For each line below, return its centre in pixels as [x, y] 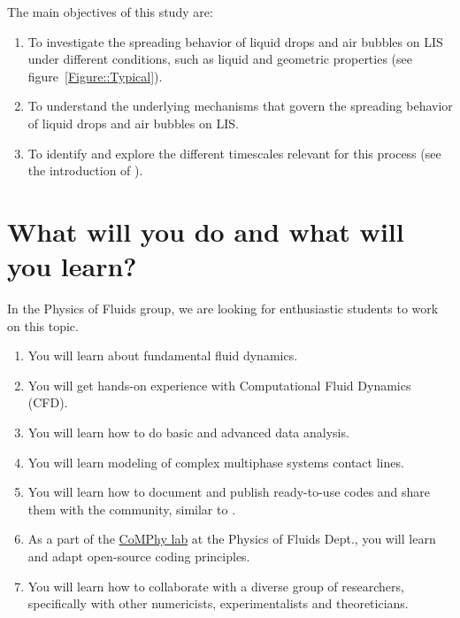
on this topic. [43, 325]
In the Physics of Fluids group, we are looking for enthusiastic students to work [223, 309]
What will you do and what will [206, 231]
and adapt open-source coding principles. [139, 556]
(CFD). [48, 402]
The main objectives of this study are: [110, 12]
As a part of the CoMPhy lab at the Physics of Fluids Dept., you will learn [232, 539]
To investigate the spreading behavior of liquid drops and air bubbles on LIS [235, 41]
